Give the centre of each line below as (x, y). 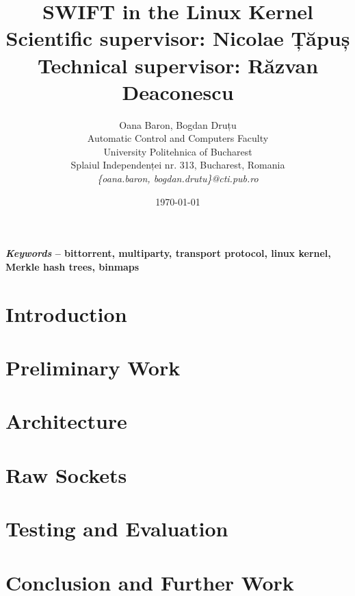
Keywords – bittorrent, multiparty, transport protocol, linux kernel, (168, 253)
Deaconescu (178, 91)
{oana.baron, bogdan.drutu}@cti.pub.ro (178, 178)
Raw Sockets (66, 474)
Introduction (66, 313)
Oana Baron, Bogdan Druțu (178, 124)
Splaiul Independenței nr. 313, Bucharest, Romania (178, 165)
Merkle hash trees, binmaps (73, 266)
